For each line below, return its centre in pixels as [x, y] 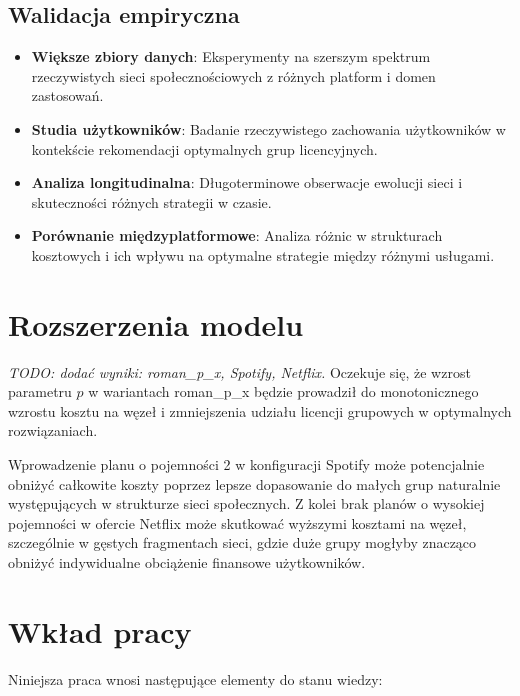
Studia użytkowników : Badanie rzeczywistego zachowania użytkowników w [268, 128]
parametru [40, 391]
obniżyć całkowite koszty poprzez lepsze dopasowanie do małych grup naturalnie [254, 483]
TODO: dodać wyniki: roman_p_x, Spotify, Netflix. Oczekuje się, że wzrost [239, 371]
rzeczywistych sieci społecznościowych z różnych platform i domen [233, 75]
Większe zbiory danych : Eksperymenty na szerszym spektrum [231, 56]
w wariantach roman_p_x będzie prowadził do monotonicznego [283, 391]
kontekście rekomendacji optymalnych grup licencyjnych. [204, 148]
